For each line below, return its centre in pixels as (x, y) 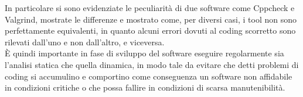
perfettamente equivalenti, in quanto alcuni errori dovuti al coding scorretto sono (150, 30)
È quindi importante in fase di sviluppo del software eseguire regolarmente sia (144, 53)
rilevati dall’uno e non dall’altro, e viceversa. (85, 42)
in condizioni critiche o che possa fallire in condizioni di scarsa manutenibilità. (145, 87)
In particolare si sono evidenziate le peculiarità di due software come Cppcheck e (150, 8)
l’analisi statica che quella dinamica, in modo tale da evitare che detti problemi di (152, 64)
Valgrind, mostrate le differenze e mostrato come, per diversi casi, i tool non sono (151, 19)
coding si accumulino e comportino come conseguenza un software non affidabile (149, 76)
